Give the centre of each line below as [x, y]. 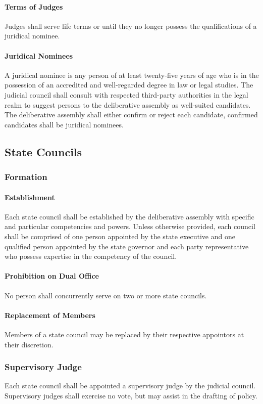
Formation [26, 177]
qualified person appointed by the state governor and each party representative [127, 246]
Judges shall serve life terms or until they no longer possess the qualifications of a [131, 26]
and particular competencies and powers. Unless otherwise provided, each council [130, 226]
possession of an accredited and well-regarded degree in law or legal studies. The [129, 85]
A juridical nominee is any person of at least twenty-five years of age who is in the [132, 75]
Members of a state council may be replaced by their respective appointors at [124, 334]
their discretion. [29, 344]
